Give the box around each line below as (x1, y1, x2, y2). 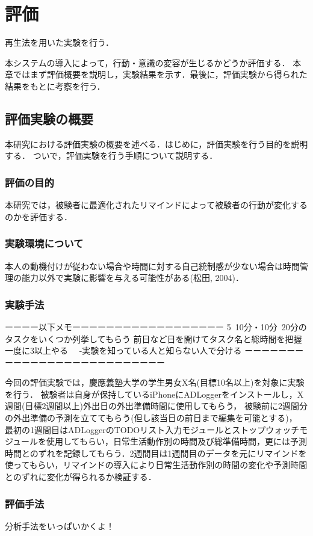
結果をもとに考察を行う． (5, 79, 105, 92)
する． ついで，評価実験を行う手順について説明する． (5, 149, 218, 162)
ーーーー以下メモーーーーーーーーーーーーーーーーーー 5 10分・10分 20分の (5, 320, 307, 333)
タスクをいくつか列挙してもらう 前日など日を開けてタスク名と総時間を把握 (5, 332, 302, 345)
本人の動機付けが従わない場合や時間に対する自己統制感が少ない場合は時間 (5, 259, 300, 272)
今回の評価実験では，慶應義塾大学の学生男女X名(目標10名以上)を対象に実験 (5, 376, 305, 389)
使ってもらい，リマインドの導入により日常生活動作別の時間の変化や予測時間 (5, 458, 308, 471)
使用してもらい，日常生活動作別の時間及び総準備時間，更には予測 (46, 435, 307, 448)
